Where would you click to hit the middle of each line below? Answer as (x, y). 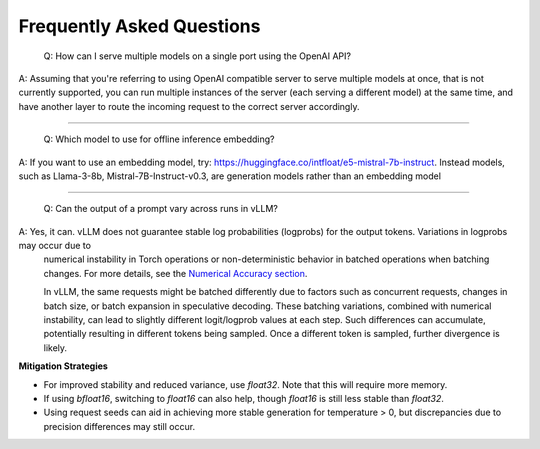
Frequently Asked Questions (139, 26)
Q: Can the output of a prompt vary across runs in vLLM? (161, 209)
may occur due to (55, 246)
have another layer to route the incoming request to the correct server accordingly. (189, 106)
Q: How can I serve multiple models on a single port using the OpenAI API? (197, 56)
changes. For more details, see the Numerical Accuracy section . (175, 273)
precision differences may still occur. (119, 426)
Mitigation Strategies (63, 366)
